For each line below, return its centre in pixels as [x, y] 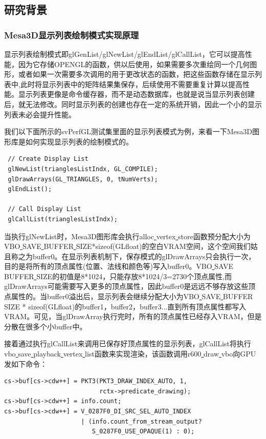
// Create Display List [48, 159]
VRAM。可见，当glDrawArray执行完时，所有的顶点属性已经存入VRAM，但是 [133, 316]
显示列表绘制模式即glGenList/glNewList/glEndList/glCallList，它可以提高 [125, 54]
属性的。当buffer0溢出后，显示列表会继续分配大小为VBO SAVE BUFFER [132, 296]
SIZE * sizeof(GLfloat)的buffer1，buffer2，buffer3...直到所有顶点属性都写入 [125, 306]
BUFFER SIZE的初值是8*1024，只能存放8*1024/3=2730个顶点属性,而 [118, 276]
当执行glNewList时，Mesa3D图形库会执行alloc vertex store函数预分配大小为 [127, 236]
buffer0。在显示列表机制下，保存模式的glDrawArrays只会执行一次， [144, 256]
